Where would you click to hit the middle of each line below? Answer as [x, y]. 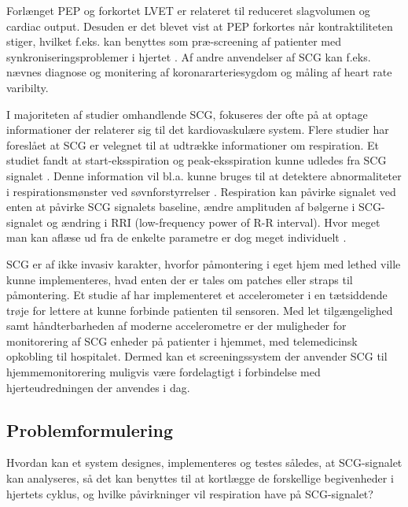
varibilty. [28, 87]
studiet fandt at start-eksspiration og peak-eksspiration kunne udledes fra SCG [197, 160]
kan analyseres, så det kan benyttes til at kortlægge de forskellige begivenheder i [200, 478]
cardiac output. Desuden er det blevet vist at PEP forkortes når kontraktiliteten [200, 26]
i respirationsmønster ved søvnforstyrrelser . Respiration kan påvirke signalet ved [201, 191]
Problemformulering [90, 429]
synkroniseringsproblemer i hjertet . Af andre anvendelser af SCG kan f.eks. [189, 56]
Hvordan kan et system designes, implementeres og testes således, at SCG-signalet [204, 463]
